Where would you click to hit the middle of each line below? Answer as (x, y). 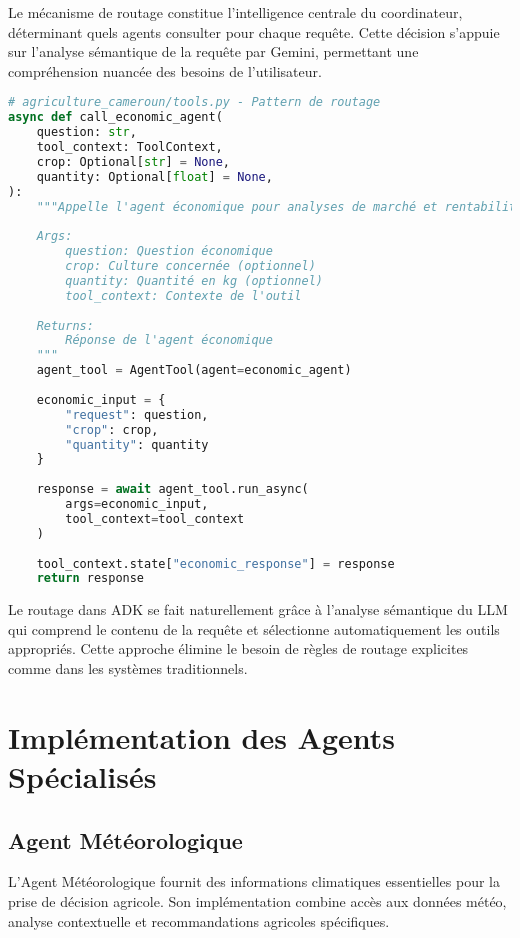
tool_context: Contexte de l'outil (183, 295)
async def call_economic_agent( (115, 117)
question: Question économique (169, 251)
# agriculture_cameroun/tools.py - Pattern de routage (194, 102)
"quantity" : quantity (137, 444)
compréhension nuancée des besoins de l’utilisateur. (165, 70)
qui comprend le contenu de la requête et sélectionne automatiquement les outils (254, 628)
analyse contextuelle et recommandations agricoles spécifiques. (199, 920)
